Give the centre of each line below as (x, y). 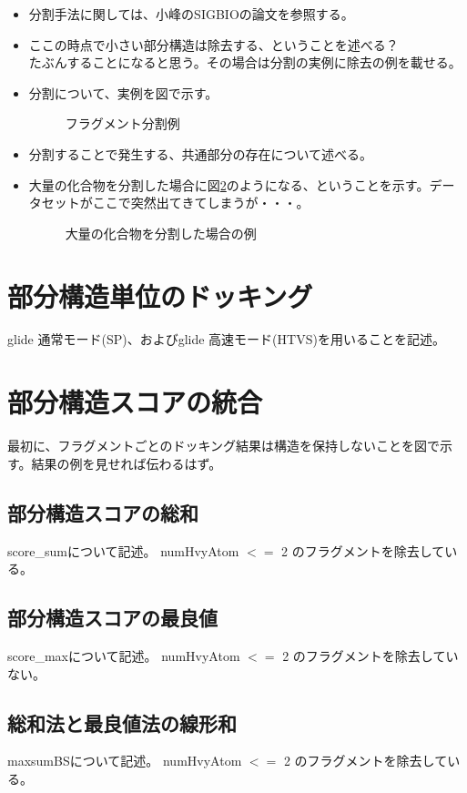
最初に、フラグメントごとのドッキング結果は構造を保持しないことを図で (224, 446)
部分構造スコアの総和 (103, 512)
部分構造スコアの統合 (135, 402)
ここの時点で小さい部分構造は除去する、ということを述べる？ (213, 44)
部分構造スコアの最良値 (112, 618)
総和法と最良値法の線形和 (122, 722)
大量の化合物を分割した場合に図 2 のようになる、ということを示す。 (229, 184)
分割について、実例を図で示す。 (123, 92)
